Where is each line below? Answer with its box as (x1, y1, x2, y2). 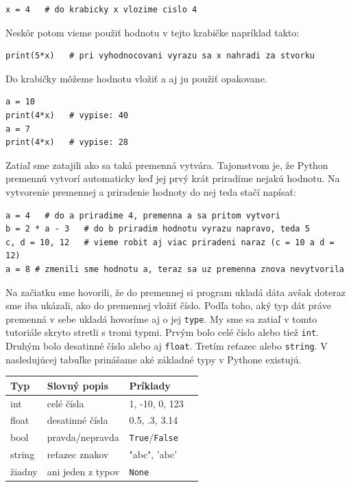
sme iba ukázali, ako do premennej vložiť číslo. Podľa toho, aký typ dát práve (5, 298, 331, 313)
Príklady (129, 378, 171, 392)
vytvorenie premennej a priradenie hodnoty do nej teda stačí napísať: (5, 184, 296, 199)
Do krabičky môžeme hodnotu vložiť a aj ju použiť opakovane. (5, 71, 267, 85)
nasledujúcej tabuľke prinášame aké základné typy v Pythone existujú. (5, 352, 302, 366)
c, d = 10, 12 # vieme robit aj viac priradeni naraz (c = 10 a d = (5, 237, 335, 247)
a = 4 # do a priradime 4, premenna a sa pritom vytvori (5, 210, 280, 220)
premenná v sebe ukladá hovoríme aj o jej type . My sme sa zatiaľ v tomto (5, 311, 317, 326)
